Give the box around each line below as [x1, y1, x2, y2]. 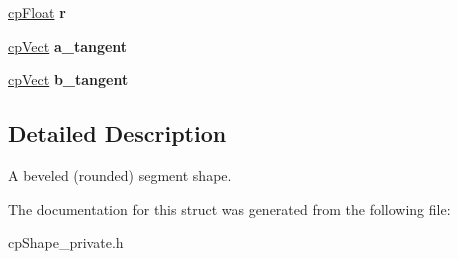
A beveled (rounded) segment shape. [8, 164, 232, 185]
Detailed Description [8, 118, 227, 149]
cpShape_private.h [8, 232, 124, 253]
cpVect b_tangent [8, 69, 129, 90]
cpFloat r [8, 2, 66, 22]
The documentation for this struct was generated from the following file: [8, 198, 451, 219]
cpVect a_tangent [8, 35, 128, 56]
